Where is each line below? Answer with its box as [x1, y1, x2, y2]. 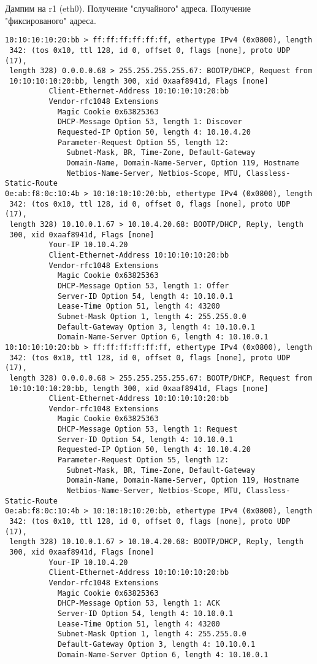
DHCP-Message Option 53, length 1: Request [57, 425, 238, 434]
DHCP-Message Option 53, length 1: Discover [57, 117, 242, 127]
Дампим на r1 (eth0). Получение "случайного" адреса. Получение [5, 2, 251, 14]
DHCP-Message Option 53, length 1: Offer [57, 281, 229, 290]
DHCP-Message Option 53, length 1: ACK [57, 599, 220, 608]
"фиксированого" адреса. [5, 14, 96, 26]
